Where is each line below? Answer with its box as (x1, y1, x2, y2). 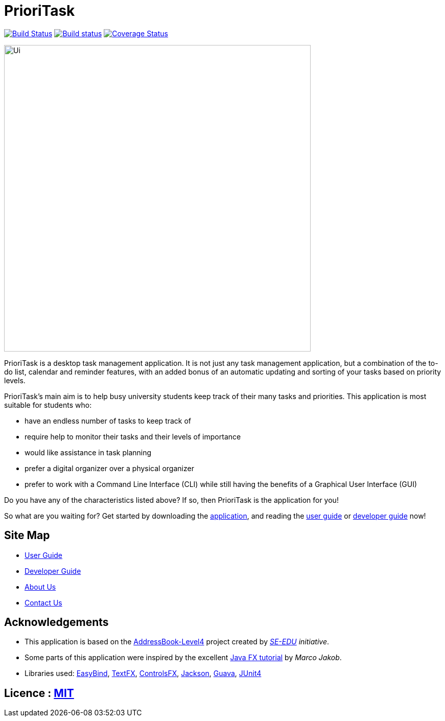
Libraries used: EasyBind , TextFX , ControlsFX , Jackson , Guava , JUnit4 (25, 669, 262, 678)
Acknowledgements (4, 616, 109, 629)
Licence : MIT (4, 686, 74, 700)
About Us (25, 582, 56, 591)
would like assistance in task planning (25, 448, 152, 457)
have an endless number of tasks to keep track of (25, 416, 192, 425)
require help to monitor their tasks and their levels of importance (25, 432, 241, 441)
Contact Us (25, 598, 62, 607)
